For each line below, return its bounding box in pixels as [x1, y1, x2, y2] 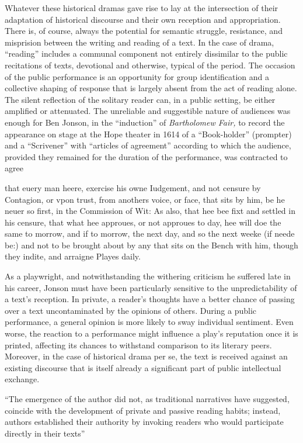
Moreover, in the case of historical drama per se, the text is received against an [5, 350, 288, 362]
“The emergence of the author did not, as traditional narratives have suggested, [5, 393, 290, 404]
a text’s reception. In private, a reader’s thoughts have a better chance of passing [5, 293, 295, 305]
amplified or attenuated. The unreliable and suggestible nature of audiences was [5, 105, 291, 117]
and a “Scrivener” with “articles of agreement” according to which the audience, [5, 139, 291, 151]
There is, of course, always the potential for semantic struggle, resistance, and [5, 25, 283, 37]
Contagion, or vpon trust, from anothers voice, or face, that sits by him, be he [5, 193, 285, 205]
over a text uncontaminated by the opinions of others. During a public [5, 304, 257, 316]
